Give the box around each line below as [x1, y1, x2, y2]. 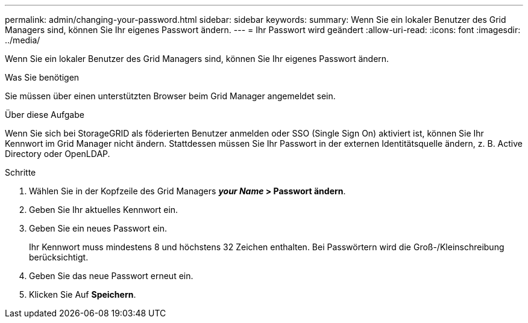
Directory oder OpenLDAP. [5, 149, 110, 159]
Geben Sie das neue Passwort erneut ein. [29, 271, 193, 281]
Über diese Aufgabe [5, 109, 84, 120]
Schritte [5, 167, 36, 177]
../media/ [5, 35, 40, 45]
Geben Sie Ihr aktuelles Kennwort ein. [29, 205, 178, 215]
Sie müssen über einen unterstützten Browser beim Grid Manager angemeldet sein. [5, 91, 336, 101]
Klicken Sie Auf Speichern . [29, 289, 136, 300]
